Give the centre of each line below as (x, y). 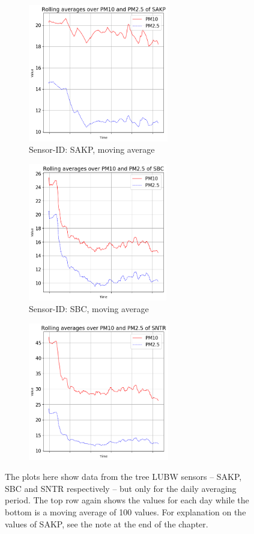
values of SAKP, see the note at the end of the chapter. (107, 523)
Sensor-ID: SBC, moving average (89, 309)
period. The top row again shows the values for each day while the (127, 500)
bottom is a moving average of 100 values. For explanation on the (125, 512)
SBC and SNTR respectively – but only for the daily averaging (121, 488)
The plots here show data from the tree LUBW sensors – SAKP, (123, 477)
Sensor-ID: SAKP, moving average (92, 149)
